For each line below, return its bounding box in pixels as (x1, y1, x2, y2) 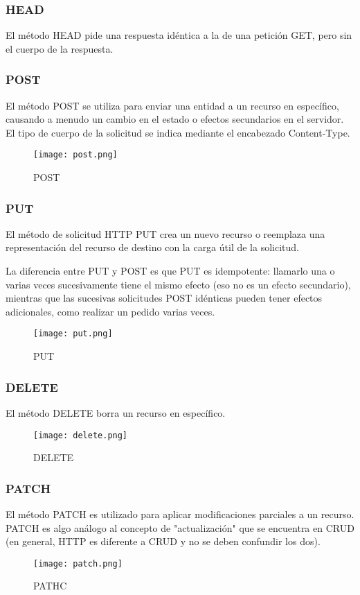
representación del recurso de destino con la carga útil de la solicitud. (6, 240, 299, 255)
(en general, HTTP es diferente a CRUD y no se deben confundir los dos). (6, 534, 321, 549)
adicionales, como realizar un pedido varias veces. (6, 304, 215, 318)
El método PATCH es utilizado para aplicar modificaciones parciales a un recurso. (6, 506, 354, 521)
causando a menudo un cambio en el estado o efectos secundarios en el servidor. (6, 112, 344, 126)
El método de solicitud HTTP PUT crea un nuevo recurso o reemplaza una (6, 226, 325, 241)
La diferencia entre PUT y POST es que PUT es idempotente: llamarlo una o (6, 264, 335, 278)
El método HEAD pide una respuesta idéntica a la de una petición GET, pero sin (6, 28, 352, 42)
